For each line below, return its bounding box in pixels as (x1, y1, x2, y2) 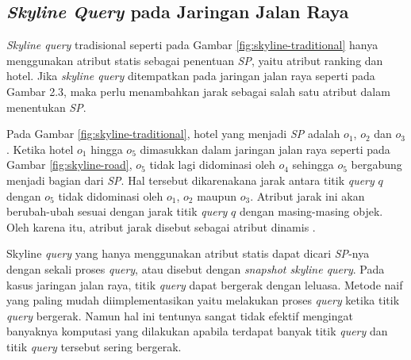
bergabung (351, 156, 402, 173)
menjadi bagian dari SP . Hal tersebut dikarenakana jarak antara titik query (6, 171, 375, 188)
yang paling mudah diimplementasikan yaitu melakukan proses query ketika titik (6, 292, 400, 308)
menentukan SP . (6, 98, 86, 115)
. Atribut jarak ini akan (250, 187, 365, 204)
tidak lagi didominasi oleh (149, 156, 275, 173)
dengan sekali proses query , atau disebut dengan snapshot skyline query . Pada (6, 260, 385, 277)
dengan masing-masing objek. (239, 203, 383, 220)
